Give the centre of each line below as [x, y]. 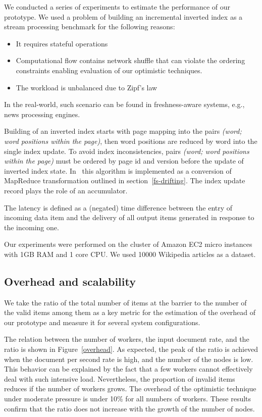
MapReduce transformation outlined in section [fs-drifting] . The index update [125, 180]
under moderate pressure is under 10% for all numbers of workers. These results [128, 399]
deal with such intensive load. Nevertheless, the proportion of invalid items [120, 378]
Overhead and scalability [70, 281]
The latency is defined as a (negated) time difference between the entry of [118, 207]
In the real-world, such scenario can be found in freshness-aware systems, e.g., [124, 104]
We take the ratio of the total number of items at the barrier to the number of [125, 302]
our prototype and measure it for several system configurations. [102, 322]
